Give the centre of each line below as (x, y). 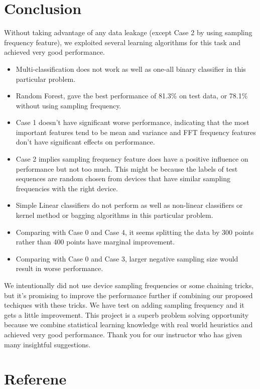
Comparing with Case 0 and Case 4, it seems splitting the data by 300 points (135, 232)
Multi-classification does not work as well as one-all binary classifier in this (131, 69)
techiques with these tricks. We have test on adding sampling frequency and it (124, 305)
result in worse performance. (59, 268)
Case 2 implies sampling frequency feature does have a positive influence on (132, 159)
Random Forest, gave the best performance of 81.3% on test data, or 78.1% (132, 96)
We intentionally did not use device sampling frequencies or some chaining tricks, (129, 285)
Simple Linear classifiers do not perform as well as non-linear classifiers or (129, 205)
